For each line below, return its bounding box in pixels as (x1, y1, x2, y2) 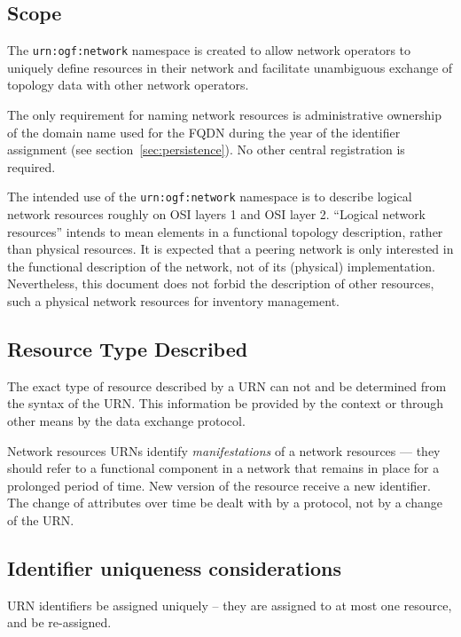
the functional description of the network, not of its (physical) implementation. (7, 256, 435, 275)
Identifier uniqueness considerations (7, 554, 342, 581)
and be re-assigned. (7, 613, 112, 632)
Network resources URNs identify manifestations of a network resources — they (7, 441, 441, 460)
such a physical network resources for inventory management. (7, 292, 340, 311)
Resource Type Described (7, 335, 248, 363)
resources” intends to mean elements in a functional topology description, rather (7, 222, 443, 240)
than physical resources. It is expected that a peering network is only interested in (7, 240, 454, 258)
